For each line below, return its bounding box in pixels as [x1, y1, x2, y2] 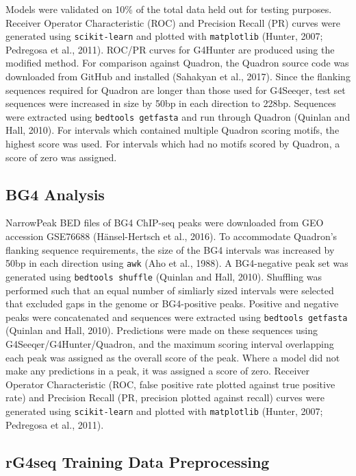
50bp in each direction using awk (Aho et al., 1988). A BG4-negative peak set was [5, 256, 348, 270]
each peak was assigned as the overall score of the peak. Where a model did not [5, 350, 340, 364]
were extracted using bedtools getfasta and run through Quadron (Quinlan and [5, 109, 351, 123]
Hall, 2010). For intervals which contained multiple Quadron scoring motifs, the [5, 123, 340, 137]
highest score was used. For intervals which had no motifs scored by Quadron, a [5, 136, 340, 151]
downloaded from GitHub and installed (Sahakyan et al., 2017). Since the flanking [5, 69, 351, 84]
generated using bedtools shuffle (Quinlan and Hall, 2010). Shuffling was [5, 269, 322, 283]
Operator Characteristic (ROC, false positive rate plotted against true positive [5, 377, 335, 391]
